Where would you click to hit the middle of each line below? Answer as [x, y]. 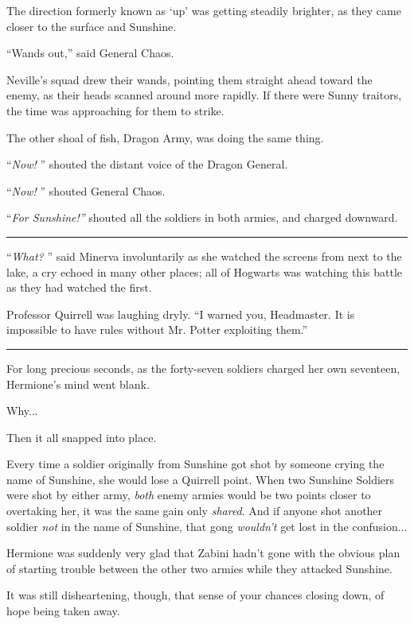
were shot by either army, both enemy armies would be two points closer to [189, 495]
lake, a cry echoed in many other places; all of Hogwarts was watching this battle [204, 271]
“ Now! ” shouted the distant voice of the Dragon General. [147, 164]
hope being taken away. [63, 611]
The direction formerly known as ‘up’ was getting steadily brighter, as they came [204, 10]
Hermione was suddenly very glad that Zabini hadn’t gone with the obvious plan [203, 553]
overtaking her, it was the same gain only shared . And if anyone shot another [195, 511]
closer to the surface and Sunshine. [92, 26]
